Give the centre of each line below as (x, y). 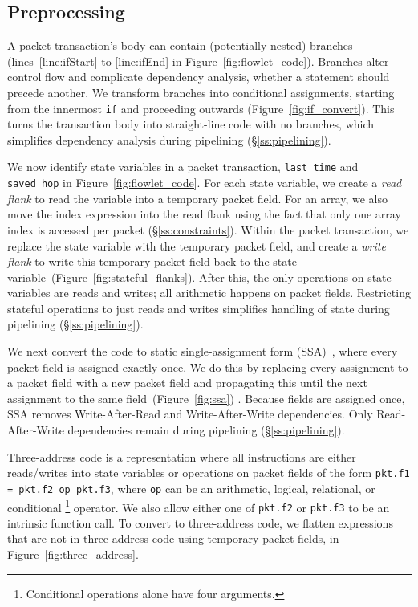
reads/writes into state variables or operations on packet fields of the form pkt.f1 (209, 473)
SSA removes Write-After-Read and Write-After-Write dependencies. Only (190, 414)
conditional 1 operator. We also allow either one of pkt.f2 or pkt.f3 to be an (199, 506)
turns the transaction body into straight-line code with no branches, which (191, 124)
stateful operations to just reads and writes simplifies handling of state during (199, 308)
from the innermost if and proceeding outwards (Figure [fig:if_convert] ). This (201, 108)
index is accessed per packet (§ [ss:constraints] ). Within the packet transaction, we (208, 229)
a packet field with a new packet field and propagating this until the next (187, 383)
